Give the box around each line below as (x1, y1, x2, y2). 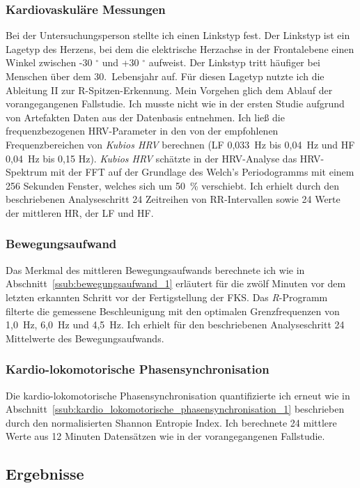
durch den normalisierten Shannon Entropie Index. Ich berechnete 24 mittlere (6, 415, 337, 429)
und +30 (102, 55, 139, 70)
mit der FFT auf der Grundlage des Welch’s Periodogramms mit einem (50, 165, 354, 179)
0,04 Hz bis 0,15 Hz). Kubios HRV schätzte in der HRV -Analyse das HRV (6, 151, 321, 165)
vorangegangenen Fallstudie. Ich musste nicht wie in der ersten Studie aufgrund (6, 96, 345, 111)
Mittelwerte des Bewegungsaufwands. (6, 330, 164, 345)
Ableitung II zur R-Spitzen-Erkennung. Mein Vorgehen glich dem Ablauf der (6, 82, 333, 97)
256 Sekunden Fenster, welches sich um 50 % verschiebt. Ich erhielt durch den (6, 178, 339, 192)
